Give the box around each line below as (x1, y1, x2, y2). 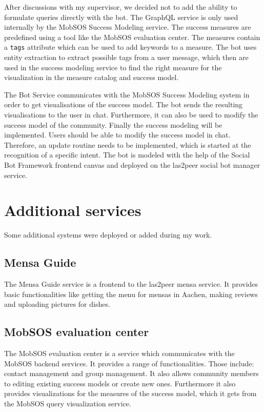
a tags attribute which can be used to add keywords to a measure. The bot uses (4, 42, 257, 52)
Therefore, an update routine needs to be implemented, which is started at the (4, 139, 251, 150)
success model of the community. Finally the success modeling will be (4, 119, 222, 130)
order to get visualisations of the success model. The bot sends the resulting (4, 99, 243, 110)
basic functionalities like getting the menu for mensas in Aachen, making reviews (4, 288, 258, 299)
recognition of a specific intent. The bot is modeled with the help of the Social (4, 149, 250, 160)
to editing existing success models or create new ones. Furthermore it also (4, 378, 236, 388)
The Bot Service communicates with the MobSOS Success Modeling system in (4, 89, 250, 100)
